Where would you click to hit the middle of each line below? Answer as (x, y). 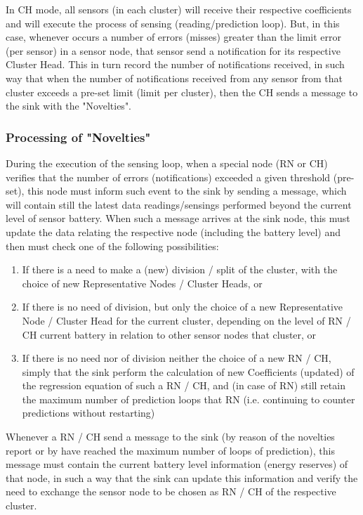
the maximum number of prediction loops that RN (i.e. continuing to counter (189, 399)
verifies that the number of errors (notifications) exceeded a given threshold (168, 177)
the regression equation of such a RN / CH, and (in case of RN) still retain (184, 385)
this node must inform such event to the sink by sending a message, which (187, 191)
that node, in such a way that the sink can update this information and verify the (182, 477)
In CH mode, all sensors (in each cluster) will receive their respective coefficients (179, 9)
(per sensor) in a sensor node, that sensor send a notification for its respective (173, 50)
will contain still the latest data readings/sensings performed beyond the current (179, 204)
